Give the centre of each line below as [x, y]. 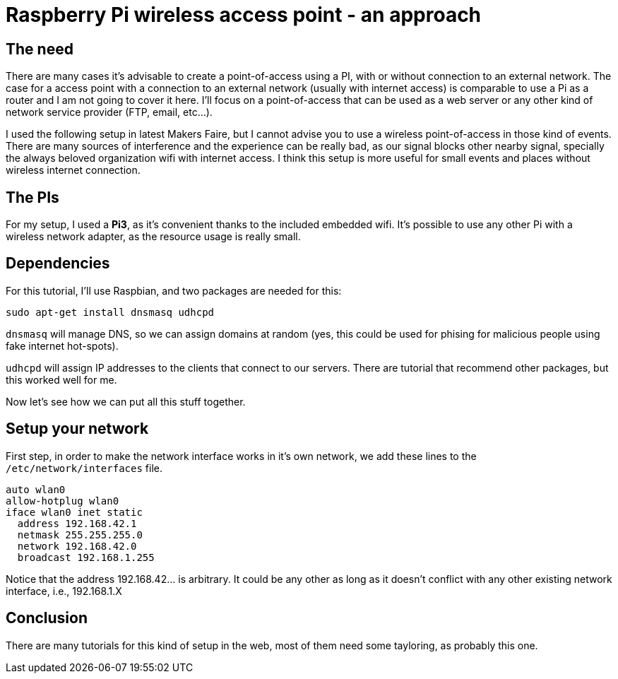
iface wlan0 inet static [74, 512]
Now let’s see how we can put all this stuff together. [126, 401]
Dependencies [58, 264]
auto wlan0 [36, 489]
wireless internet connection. [73, 170]
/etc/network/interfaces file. [84, 468]
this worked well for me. [61, 379]
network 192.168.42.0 [77, 546]
